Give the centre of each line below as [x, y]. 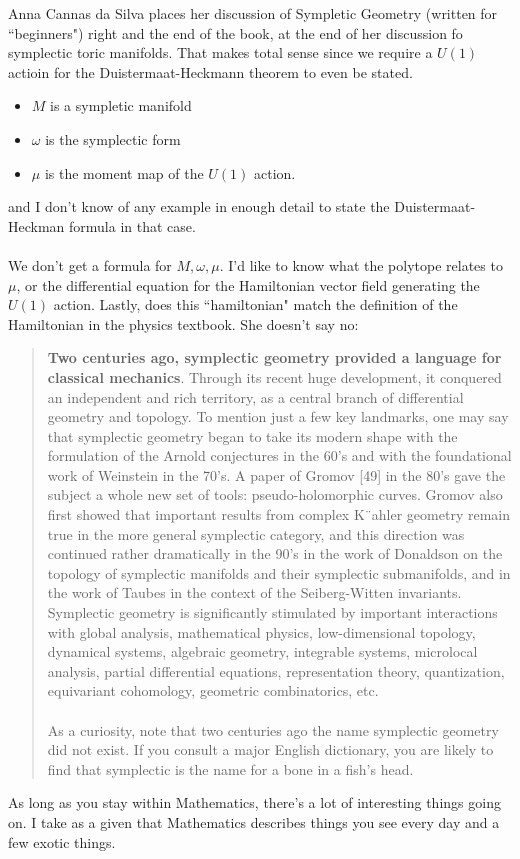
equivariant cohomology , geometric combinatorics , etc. [213, 690]
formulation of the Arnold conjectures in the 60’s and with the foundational [279, 455]
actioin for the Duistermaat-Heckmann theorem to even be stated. [210, 71]
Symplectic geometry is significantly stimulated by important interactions [272, 612]
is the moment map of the [124, 172]
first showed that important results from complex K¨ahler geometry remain [278, 514]
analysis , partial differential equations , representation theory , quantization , [276, 670]
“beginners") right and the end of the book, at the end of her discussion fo [235, 32]
